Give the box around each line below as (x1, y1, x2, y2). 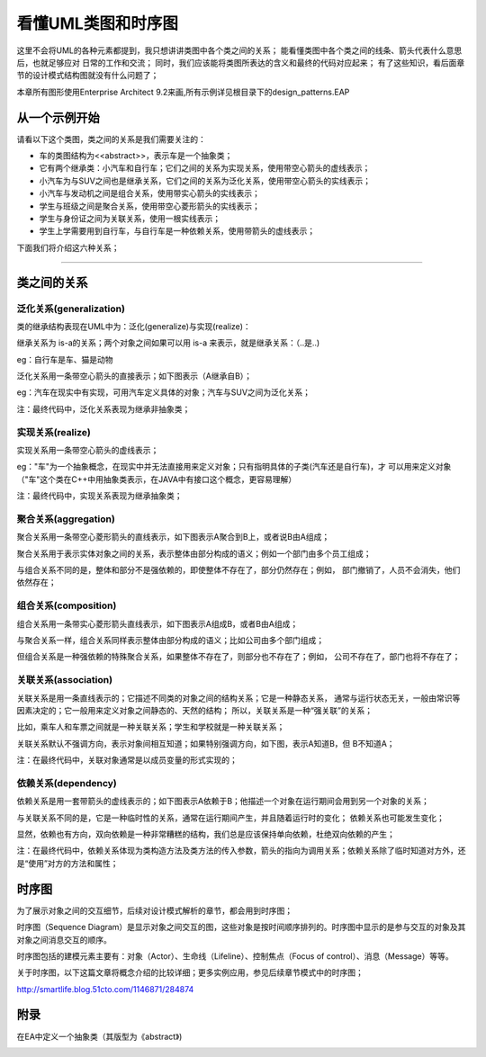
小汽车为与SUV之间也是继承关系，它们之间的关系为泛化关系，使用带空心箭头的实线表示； (39, 175, 372, 186)
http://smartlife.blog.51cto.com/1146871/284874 (16, 983, 194, 994)
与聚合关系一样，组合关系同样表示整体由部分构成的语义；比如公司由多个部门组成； (16, 635, 324, 646)
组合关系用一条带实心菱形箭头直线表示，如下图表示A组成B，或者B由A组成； (16, 618, 299, 629)
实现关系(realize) (16, 425, 92, 438)
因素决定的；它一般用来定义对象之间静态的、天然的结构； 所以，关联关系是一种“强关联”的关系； (16, 704, 373, 715)
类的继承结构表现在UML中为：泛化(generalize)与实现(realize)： (16, 320, 251, 332)
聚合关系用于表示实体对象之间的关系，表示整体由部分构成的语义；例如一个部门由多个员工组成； (16, 548, 372, 559)
